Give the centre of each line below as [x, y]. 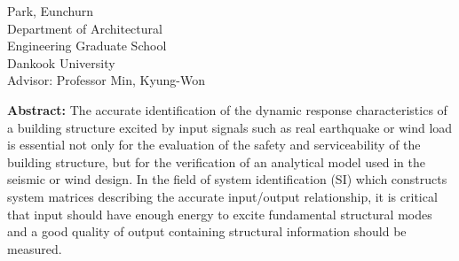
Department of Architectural [85, 28]
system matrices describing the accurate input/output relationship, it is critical [222, 196]
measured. [35, 248]
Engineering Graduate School [87, 46]
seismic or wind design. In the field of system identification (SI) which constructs [227, 179]
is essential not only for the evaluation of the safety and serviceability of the [214, 145]
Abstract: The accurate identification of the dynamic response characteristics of [227, 109]
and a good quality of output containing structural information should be [207, 231]
